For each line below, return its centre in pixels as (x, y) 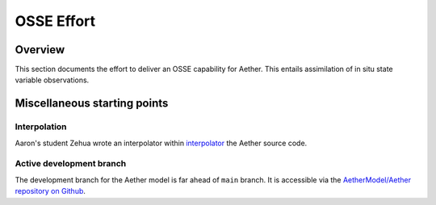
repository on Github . (50, 191)
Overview (40, 50)
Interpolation (41, 127)
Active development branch (71, 164)
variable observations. (52, 80)
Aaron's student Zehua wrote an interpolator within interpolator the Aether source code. (161, 143)
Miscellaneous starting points (92, 104)
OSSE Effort (55, 21)
